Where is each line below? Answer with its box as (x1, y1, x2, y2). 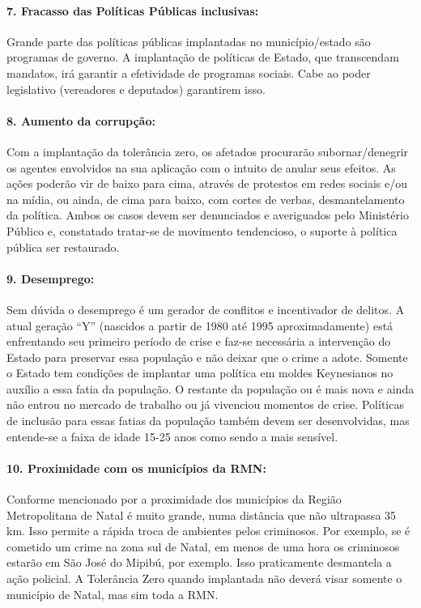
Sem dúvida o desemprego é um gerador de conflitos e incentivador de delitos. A (6, 300, 405, 317)
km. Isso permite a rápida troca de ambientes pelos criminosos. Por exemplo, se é (6, 522, 410, 539)
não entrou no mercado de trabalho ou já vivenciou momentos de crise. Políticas (6, 396, 404, 413)
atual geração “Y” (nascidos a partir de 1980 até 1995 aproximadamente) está (6, 317, 393, 334)
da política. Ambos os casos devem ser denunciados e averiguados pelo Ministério (6, 206, 409, 223)
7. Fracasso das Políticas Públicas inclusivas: (6, 2, 259, 19)
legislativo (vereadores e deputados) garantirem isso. (6, 80, 266, 97)
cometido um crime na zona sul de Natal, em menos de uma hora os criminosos (6, 538, 400, 555)
